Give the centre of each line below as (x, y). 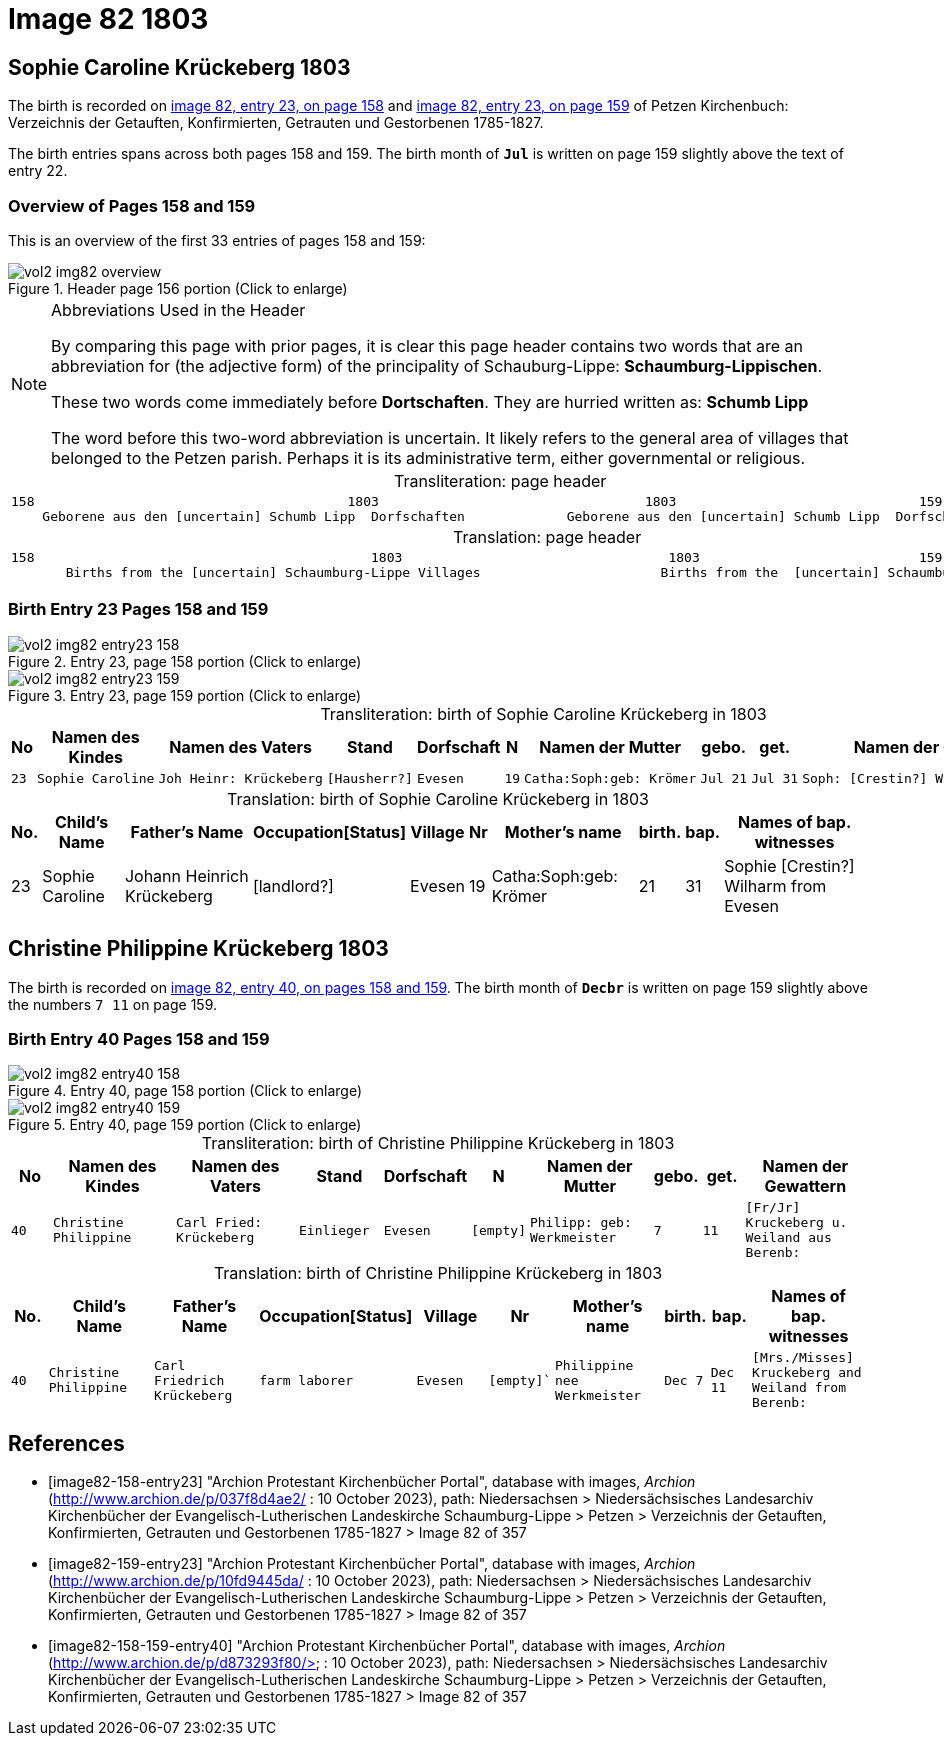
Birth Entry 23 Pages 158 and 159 (138, 609)
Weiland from (799, 1388)
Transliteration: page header (500, 480)
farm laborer (306, 1380)
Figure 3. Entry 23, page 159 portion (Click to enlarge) (185, 695)
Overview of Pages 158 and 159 (132, 205)
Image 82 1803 (108, 19)
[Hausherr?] (369, 778)
